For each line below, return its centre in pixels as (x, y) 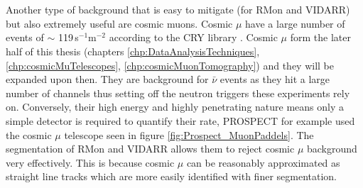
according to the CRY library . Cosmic (193, 37)
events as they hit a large (275, 79)
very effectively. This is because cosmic (90, 162)
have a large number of (295, 23)
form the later (320, 37)
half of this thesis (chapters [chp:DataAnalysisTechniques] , (133, 51)
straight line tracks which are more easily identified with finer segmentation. (171, 176)
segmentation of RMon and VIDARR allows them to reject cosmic (150, 149)
